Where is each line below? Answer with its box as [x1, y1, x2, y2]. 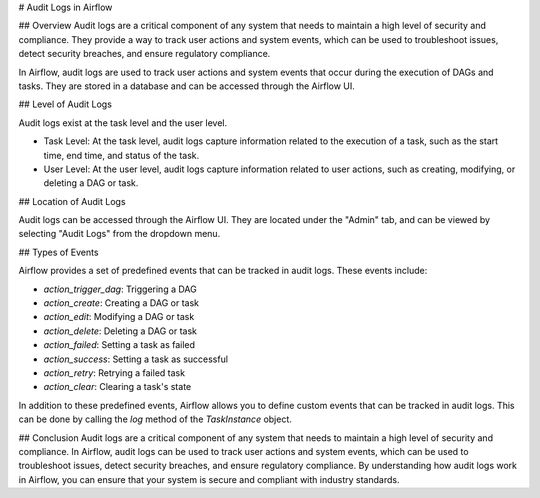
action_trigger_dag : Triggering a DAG [43, 283, 197, 295]
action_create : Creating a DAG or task [43, 297, 200, 309]
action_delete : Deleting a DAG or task [43, 325, 197, 337]
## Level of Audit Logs [18, 98, 112, 110]
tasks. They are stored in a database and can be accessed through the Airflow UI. [18, 80, 355, 92]
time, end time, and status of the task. [43, 149, 200, 161]
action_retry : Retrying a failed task [43, 366, 185, 379]
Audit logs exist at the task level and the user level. [18, 116, 228, 129]
